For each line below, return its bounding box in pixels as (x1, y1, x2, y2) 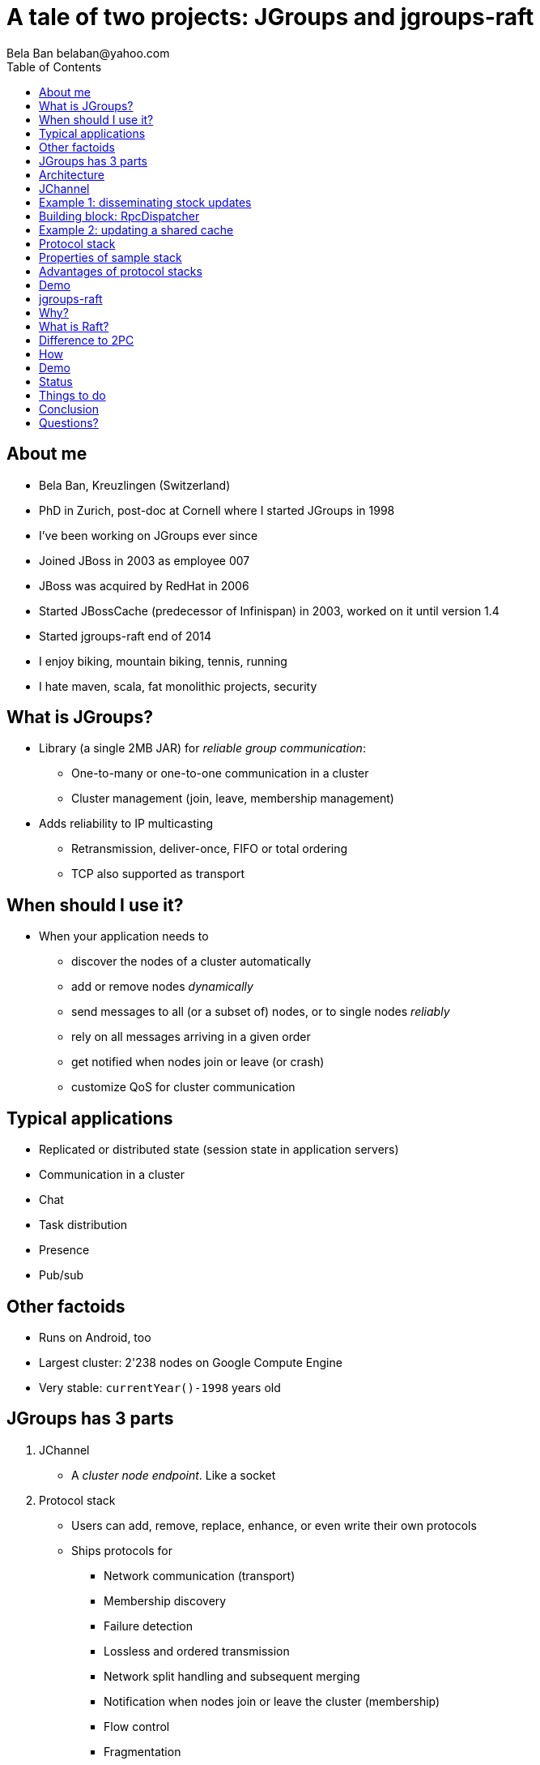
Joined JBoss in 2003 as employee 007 (39, 553, 250, 568)
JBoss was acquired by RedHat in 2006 (39, 578, 249, 593)
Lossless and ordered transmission (104, 1643, 290, 1658)
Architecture (39, 167, 105, 182)
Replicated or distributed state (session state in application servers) (39, 1142, 399, 1157)
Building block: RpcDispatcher (39, 208, 200, 223)
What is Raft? (39, 319, 109, 333)
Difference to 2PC (39, 332, 134, 347)
